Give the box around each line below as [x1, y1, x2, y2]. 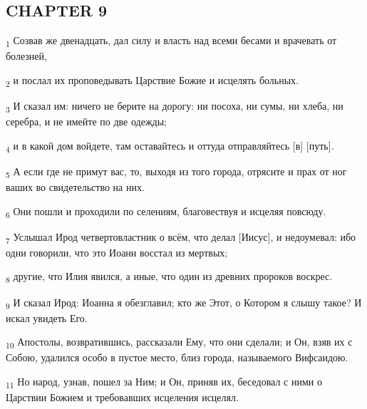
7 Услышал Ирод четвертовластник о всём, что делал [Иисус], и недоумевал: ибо [6, 229, 356, 246]
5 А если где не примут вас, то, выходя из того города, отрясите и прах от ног [6, 163, 347, 180]
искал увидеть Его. [6, 310, 88, 325]
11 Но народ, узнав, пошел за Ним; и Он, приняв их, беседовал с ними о [6, 374, 322, 390]
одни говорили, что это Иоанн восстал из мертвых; [6, 244, 228, 259]
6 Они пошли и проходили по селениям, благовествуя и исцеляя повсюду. [6, 203, 326, 220]
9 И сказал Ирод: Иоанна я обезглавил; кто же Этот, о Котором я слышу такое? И [6, 294, 362, 311]
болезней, [6, 48, 47, 63]
